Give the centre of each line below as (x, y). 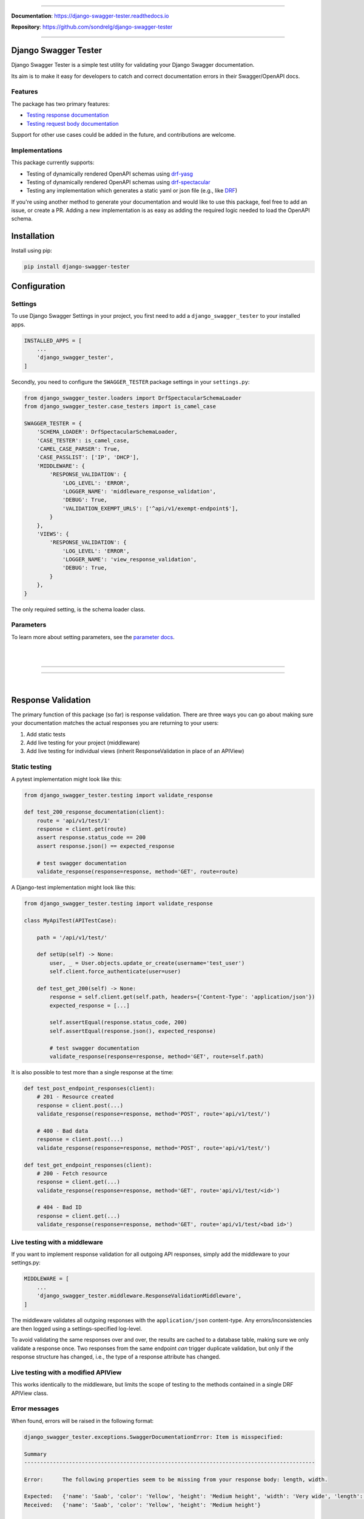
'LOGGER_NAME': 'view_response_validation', (130, 560)
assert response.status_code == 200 (91, 838)
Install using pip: (32, 251)
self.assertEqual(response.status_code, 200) (118, 1023)
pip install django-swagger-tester (77, 267)
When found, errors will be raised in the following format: (83, 1421)
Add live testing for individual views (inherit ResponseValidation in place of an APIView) (135, 751)
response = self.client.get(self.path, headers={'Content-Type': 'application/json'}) (182, 997)
